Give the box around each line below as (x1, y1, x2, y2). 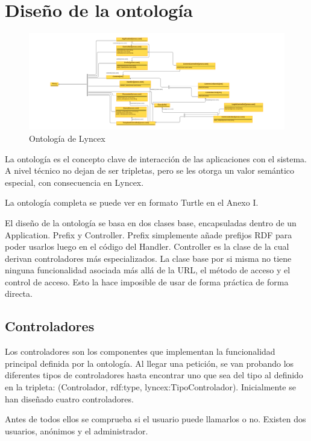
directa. (5, 287, 33, 300)
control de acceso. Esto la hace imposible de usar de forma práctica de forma (5, 275, 289, 288)
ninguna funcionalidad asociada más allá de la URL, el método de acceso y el (5, 264, 291, 276)
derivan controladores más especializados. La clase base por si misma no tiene (5, 252, 292, 264)
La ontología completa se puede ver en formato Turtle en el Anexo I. (5, 196, 259, 209)
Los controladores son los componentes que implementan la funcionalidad (5, 345, 275, 358)
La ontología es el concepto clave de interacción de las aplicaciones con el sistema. (5, 152, 307, 165)
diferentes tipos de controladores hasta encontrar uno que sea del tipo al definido (5, 369, 303, 381)
